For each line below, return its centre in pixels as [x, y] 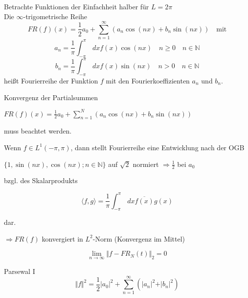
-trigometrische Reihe [55, 16]
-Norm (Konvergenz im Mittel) [139, 238]
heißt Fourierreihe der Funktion [51, 80]
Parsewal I [20, 271]
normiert [146, 164]
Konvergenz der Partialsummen [51, 97]
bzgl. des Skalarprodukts [41, 180]
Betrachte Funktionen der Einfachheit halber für [77, 6]
